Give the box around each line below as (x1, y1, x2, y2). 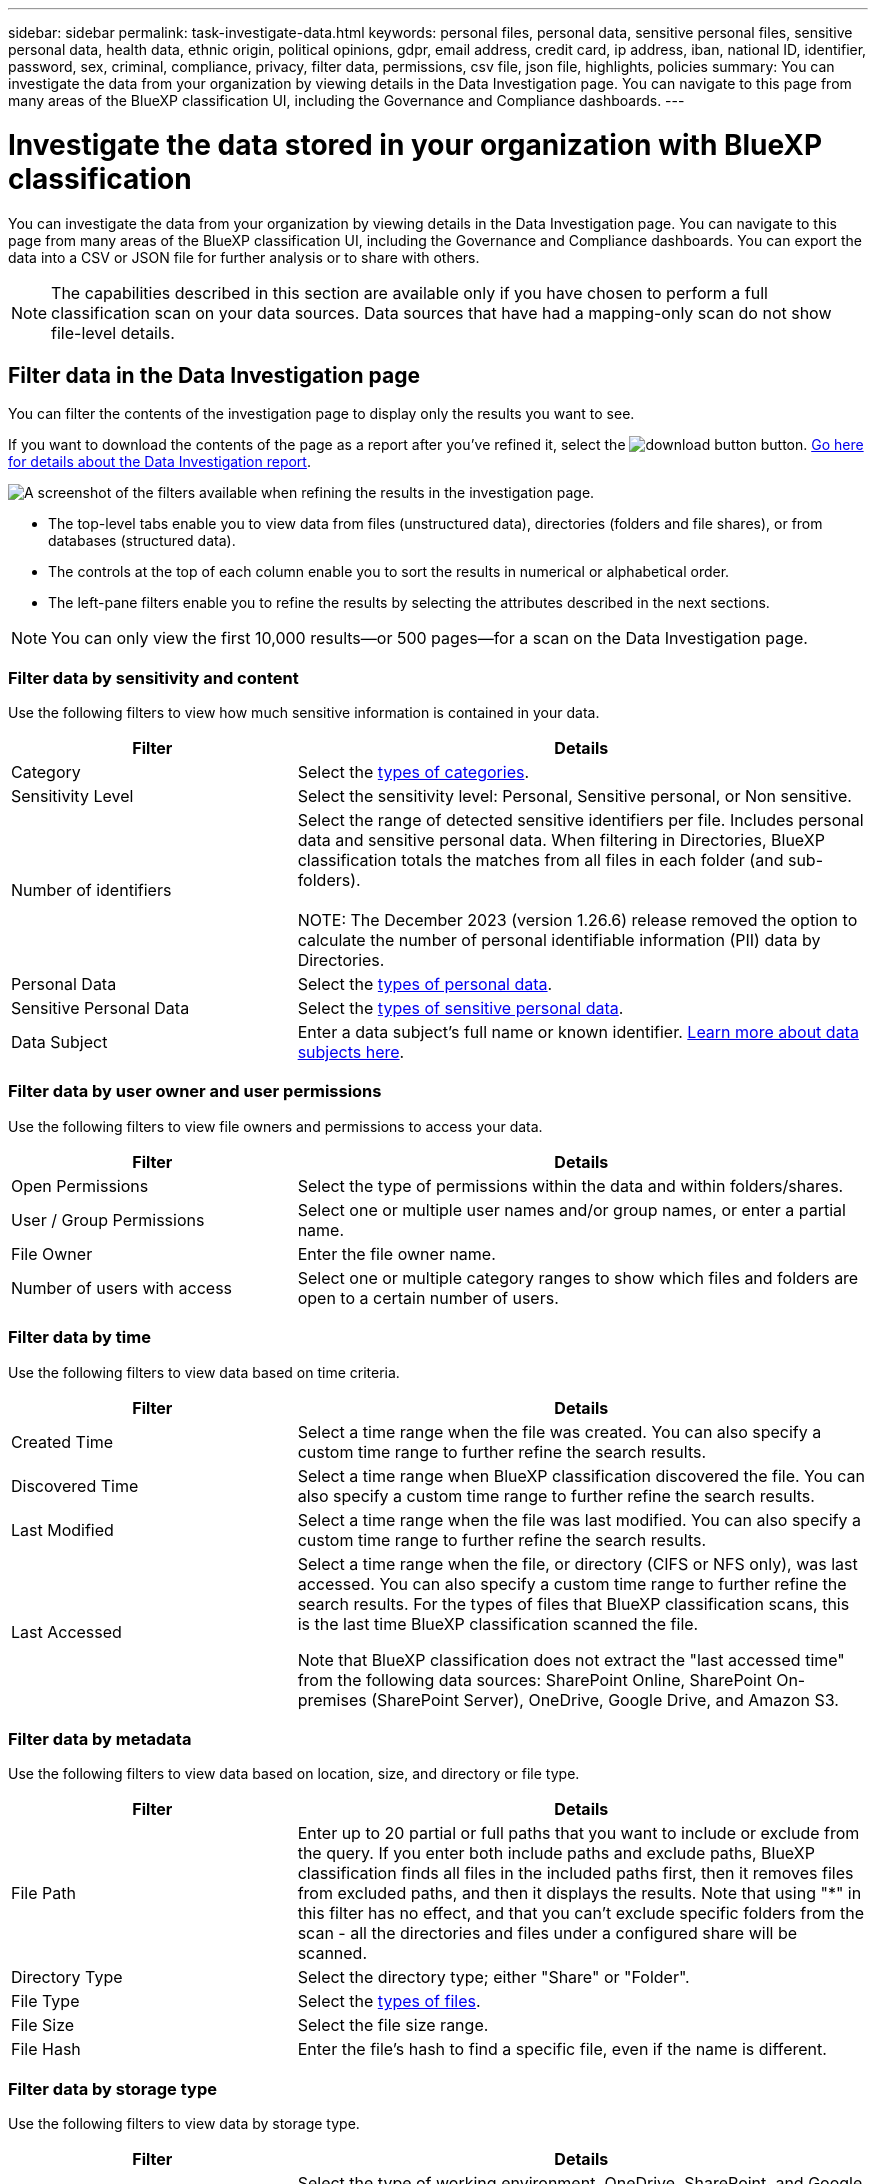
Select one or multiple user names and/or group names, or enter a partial (297, 1199, 846, 1220)
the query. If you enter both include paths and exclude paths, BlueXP (297, 1843, 815, 1864)
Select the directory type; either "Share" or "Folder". (297, 1967, 690, 1988)
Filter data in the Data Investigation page (8, 362, 420, 388)
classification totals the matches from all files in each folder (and (297, 850, 784, 871)
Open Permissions (11, 1175, 149, 1196)
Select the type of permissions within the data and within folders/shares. (297, 1175, 844, 1196)
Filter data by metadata (8, 1728, 192, 1749)
